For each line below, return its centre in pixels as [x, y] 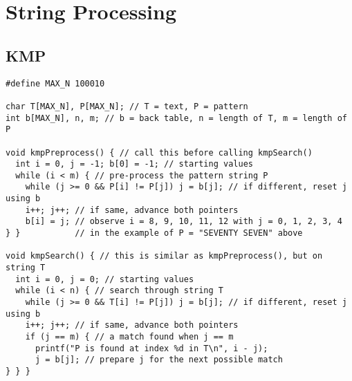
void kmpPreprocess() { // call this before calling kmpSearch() [159, 152]
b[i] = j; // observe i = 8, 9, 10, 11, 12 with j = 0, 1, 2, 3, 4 [184, 222]
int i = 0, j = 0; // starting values [105, 279]
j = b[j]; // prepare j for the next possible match [159, 360]
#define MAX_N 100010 [55, 83]
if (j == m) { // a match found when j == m [129, 337]
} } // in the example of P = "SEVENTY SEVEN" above [154, 233]
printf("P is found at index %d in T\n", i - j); [151, 348]
